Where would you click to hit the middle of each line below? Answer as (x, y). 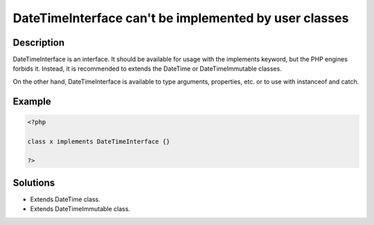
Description (39, 43)
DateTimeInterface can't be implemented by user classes (181, 18)
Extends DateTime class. (65, 199)
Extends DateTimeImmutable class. (80, 209)
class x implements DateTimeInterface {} (99, 141)
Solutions (34, 182)
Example (32, 101)
